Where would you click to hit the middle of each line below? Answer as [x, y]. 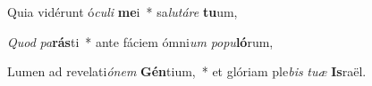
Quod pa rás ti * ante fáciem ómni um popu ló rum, [140, 41]
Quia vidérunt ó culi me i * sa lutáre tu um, [123, 12]
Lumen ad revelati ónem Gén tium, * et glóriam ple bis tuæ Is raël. [187, 71]
